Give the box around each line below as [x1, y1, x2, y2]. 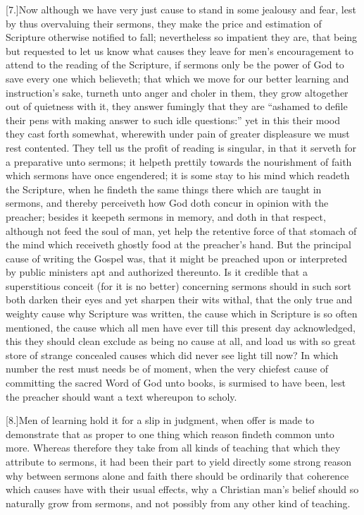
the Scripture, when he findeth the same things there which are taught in [6, 181, 322, 196]
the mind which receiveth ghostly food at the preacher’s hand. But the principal [6, 237, 351, 252]
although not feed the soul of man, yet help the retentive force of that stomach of [6, 223, 357, 238]
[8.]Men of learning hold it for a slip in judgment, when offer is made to [6, 413, 315, 428]
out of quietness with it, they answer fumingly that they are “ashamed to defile [6, 99, 348, 114]
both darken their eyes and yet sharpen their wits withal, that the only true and [6, 292, 353, 307]
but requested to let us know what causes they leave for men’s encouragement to [6, 43, 353, 58]
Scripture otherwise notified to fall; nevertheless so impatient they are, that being [6, 30, 358, 44]
